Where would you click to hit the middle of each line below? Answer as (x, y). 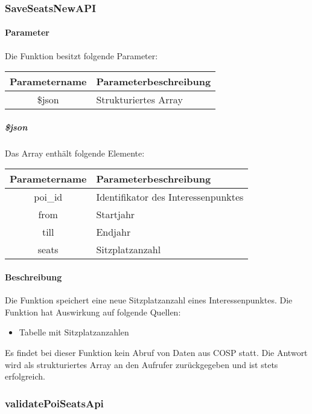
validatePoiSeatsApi (54, 403)
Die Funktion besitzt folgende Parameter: (81, 55)
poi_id (48, 197)
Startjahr (116, 215)
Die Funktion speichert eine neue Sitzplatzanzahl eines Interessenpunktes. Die (149, 300)
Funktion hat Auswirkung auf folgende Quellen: (93, 312)
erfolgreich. (25, 376)
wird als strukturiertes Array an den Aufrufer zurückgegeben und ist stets (142, 364)
